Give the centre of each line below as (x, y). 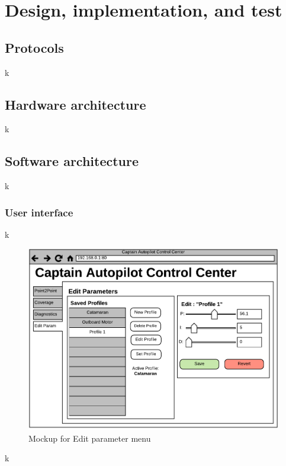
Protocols (34, 47)
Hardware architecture (75, 104)
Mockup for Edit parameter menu (90, 438)
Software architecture (72, 161)
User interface (39, 212)
